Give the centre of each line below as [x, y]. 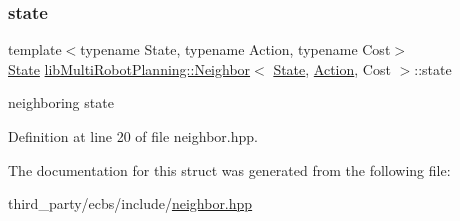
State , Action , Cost [332, 68]
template [35, 49]
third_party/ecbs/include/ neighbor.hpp [130, 203]
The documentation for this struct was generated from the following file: [229, 169]
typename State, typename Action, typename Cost [235, 49]
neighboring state [61, 102]
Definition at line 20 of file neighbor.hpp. [133, 136]
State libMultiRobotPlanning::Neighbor [129, 68]
